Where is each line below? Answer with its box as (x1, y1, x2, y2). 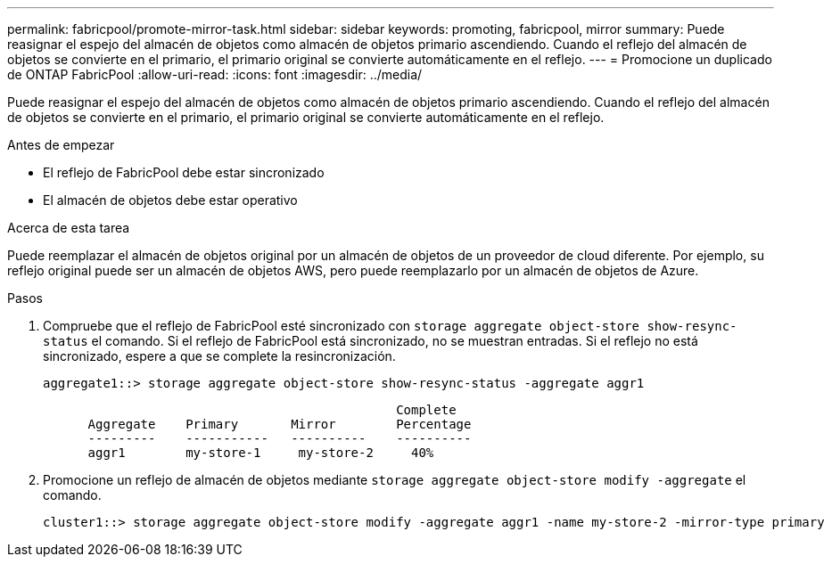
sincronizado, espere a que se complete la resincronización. (43, 348, 396, 364)
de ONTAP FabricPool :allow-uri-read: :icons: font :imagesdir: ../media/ (7, 67, 423, 82)
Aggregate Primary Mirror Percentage (87, 417, 472, 431)
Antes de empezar (7, 137, 115, 152)
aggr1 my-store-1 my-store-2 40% (87, 445, 434, 460)
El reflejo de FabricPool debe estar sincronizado (43, 165, 325, 180)
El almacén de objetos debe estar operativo (43, 192, 298, 208)
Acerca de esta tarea (7, 220, 130, 235)
